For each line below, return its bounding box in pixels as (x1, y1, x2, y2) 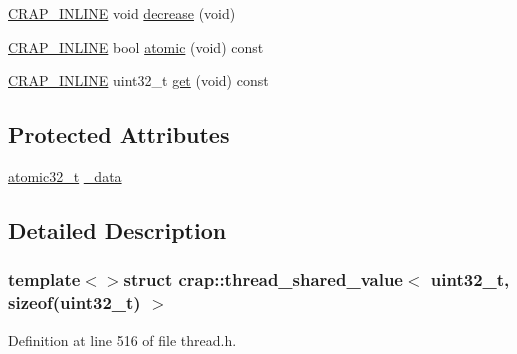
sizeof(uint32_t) (8, 290, 141, 315)
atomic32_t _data (8, 165, 122, 186)
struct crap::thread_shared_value (123, 267, 403, 292)
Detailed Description (8, 214, 227, 245)
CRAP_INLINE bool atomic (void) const (8, 36, 264, 57)
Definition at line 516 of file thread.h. (8, 329, 237, 350)
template (8, 267, 81, 292)
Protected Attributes (8, 119, 230, 150)
